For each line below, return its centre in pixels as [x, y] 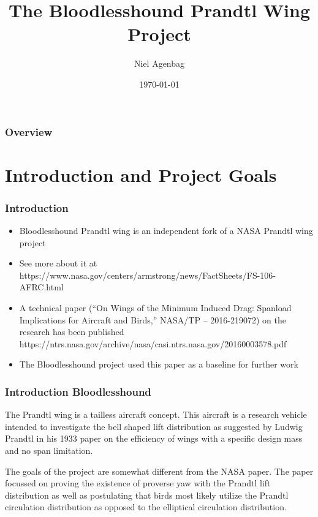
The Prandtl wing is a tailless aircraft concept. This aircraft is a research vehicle [156, 414]
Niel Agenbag [159, 63]
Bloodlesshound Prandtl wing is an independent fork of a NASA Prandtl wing [166, 231]
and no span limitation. [49, 450]
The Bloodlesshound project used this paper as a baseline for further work [159, 364]
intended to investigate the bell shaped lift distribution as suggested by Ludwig [154, 426]
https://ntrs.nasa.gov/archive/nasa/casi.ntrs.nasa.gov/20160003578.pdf [153, 343]
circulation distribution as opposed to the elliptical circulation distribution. [146, 507]
